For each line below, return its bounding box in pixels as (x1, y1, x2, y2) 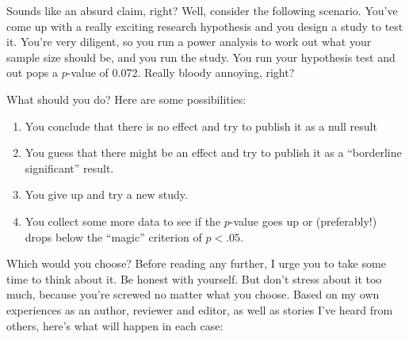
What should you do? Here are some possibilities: (6, 90, 247, 107)
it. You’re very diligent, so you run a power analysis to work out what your (6, 33, 372, 50)
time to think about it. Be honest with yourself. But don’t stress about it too (6, 270, 382, 287)
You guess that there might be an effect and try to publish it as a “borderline (25, 144, 402, 161)
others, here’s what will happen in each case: (6, 317, 224, 333)
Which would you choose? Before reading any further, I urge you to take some (6, 255, 386, 272)
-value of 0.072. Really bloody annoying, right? (67, 64, 295, 81)
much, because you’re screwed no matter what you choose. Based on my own (6, 286, 380, 303)
